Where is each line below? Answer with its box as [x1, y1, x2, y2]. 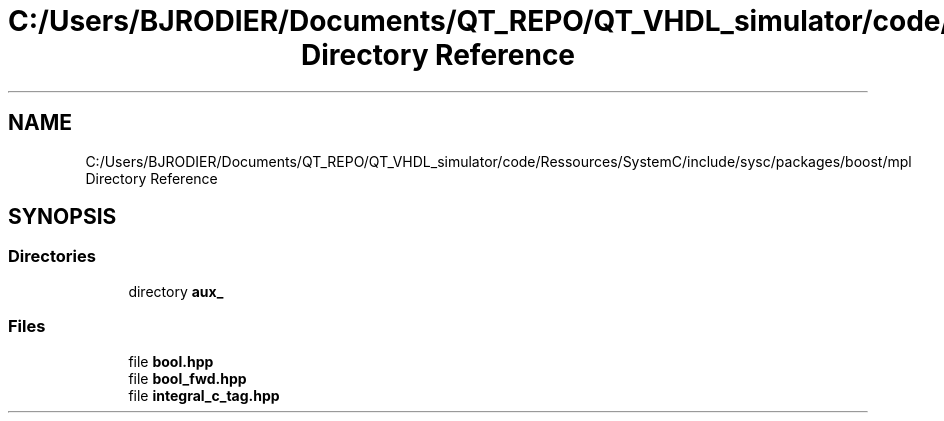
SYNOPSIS [8, 204, 117, 230]
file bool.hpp [128, 352, 214, 370]
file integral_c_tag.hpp [128, 386, 280, 404]
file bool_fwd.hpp [128, 369, 247, 387]
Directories [8, 246, 96, 267]
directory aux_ [128, 282, 224, 300]
